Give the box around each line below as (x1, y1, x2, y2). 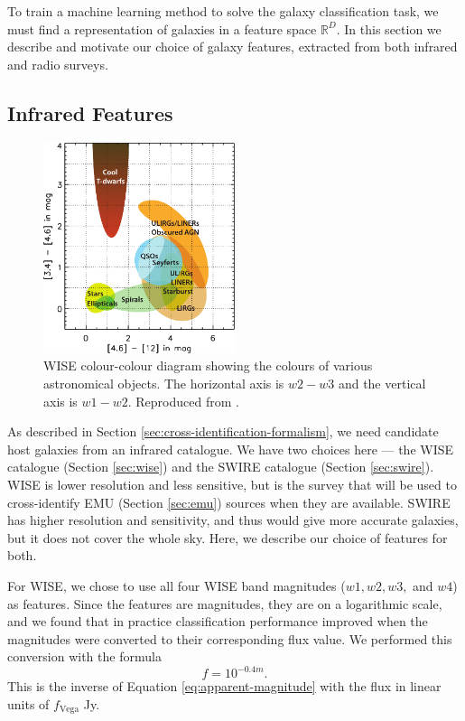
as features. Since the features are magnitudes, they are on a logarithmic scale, (7, 594, 442, 613)
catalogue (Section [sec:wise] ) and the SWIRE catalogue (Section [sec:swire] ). (7, 457, 434, 476)
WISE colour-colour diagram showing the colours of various (43, 356, 373, 375)
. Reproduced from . (127, 391, 239, 410)
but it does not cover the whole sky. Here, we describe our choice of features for (7, 528, 448, 547)
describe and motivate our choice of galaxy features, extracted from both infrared (7, 37, 458, 56)
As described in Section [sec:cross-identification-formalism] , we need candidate (7, 422, 439, 441)
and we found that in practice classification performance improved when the (7, 612, 428, 631)
